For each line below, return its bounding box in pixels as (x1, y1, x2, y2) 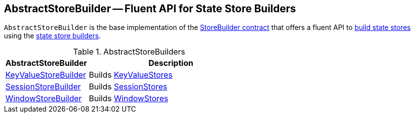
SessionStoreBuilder (5, 82, 81, 92)
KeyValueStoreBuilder (5, 70, 86, 80)
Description (148, 58, 193, 68)
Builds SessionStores (89, 82, 168, 92)
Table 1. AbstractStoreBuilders (73, 47, 185, 57)
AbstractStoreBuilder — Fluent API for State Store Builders (4, 2, 296, 15)
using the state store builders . (4, 31, 101, 40)
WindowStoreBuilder (5, 93, 82, 104)
